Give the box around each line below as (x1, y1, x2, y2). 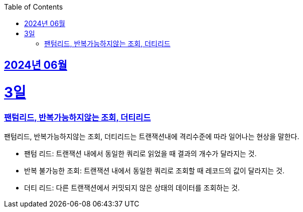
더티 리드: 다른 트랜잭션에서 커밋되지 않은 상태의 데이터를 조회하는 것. (24, 183, 240, 192)
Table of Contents (4, 3, 63, 11)
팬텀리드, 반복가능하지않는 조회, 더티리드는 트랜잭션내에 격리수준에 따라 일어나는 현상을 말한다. (4, 132, 299, 141)
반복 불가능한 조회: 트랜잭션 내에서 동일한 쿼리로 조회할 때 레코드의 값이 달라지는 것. (24, 166, 284, 175)
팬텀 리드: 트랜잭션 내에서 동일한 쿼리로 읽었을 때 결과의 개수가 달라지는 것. (24, 149, 257, 158)
